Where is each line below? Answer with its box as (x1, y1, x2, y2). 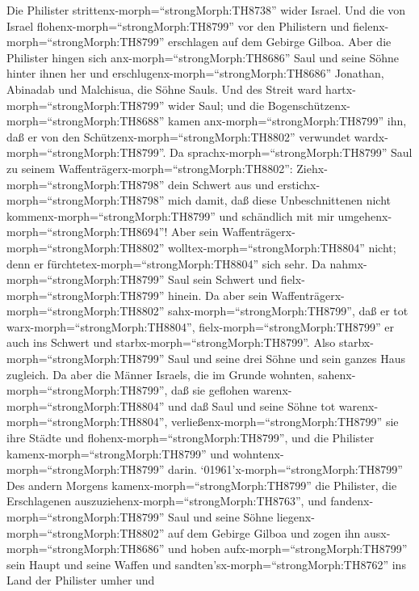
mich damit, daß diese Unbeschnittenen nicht (168, 192, 391, 209)
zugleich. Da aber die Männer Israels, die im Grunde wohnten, (6, 365, 315, 382)
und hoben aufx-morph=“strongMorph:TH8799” (168, 540, 408, 557)
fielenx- (353, 17, 389, 34)
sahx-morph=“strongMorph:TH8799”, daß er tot (168, 302, 409, 319)
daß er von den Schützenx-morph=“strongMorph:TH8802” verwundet (6, 128, 351, 145)
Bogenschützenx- (267, 96, 350, 113)
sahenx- (317, 365, 356, 382)
